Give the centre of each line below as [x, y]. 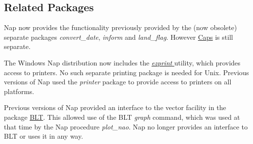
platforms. [19, 91]
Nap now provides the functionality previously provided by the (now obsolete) [120, 27]
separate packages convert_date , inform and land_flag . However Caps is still [118, 37]
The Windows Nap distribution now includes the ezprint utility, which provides [122, 62]
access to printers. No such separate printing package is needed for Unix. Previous [126, 72]
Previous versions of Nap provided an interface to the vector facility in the [115, 107]
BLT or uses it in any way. [44, 136]
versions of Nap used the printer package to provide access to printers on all [118, 82]
